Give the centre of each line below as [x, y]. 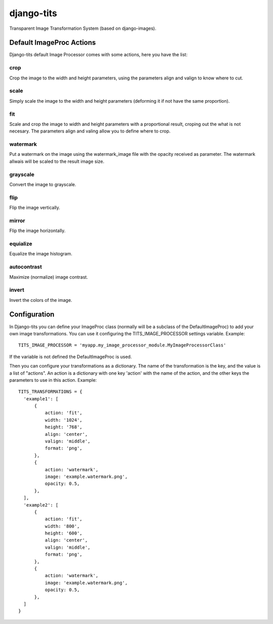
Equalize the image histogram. [41, 254]
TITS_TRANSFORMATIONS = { [51, 392]
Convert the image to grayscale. [43, 184]
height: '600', [64, 533]
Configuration [32, 314]
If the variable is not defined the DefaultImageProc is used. [71, 356]
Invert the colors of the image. [41, 300]
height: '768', [64, 427]
